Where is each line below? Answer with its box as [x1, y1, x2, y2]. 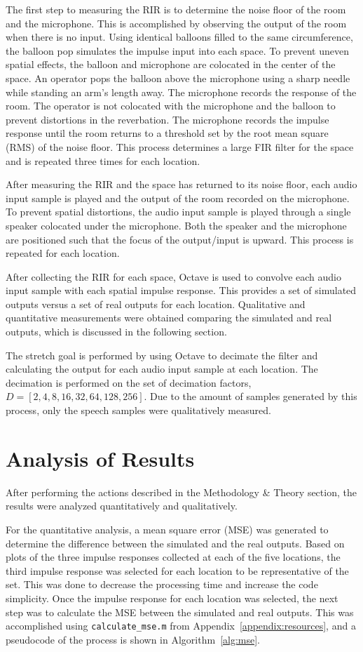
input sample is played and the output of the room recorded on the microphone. [6, 190, 350, 205]
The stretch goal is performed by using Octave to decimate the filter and [6, 347, 318, 362]
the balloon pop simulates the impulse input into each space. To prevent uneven [6, 43, 349, 58]
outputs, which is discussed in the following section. [6, 324, 227, 339]
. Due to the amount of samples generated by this [144, 389, 357, 404]
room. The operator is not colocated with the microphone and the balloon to [6, 98, 336, 113]
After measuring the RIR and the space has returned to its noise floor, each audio [6, 177, 357, 192]
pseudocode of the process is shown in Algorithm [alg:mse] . [6, 632, 260, 646]
